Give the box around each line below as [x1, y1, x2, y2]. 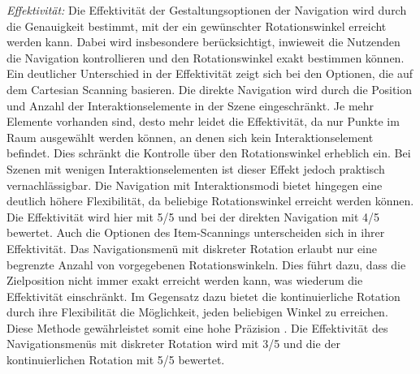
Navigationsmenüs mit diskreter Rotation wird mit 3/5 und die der [6, 335, 340, 352]
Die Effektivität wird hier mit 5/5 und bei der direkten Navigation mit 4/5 [6, 208, 380, 225]
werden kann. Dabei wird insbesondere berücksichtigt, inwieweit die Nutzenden [6, 33, 401, 50]
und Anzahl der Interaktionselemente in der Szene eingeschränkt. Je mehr [6, 97, 375, 114]
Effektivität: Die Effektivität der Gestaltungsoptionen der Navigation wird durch [6, 2, 407, 18]
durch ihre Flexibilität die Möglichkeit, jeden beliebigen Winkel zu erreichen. [6, 303, 388, 320]
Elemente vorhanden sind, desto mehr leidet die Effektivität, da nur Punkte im [6, 113, 400, 130]
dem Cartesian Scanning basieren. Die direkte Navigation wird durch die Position [6, 80, 413, 97]
